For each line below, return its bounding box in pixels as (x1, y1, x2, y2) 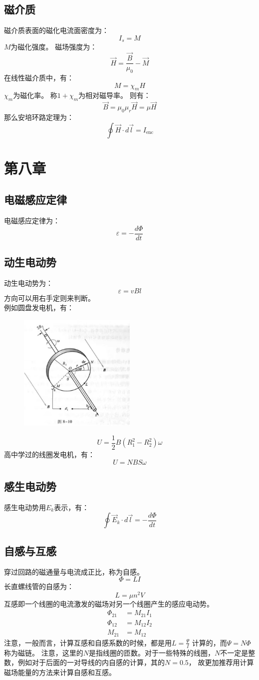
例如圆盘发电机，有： (4, 302, 74, 313)
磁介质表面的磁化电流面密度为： (4, 25, 109, 35)
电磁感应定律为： (4, 215, 60, 226)
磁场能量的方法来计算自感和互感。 (4, 667, 116, 677)
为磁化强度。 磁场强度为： (10, 41, 97, 52)
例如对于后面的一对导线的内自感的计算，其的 (17, 657, 165, 668)
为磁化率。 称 (13, 90, 57, 100)
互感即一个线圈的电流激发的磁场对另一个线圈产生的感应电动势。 (4, 598, 214, 609)
